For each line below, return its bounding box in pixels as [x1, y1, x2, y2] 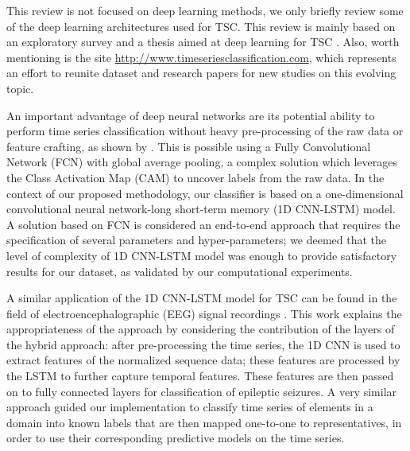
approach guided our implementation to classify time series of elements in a [6, 399, 373, 415]
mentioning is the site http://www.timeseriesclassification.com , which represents [6, 49, 396, 65]
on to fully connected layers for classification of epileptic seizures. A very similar [6, 383, 397, 399]
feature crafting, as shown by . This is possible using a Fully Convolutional [6, 138, 371, 154]
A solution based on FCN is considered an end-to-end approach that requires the [6, 216, 400, 232]
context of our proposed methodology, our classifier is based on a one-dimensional [6, 185, 404, 201]
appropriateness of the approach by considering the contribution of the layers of [6, 321, 395, 337]
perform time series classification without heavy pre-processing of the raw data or [6, 122, 404, 139]
